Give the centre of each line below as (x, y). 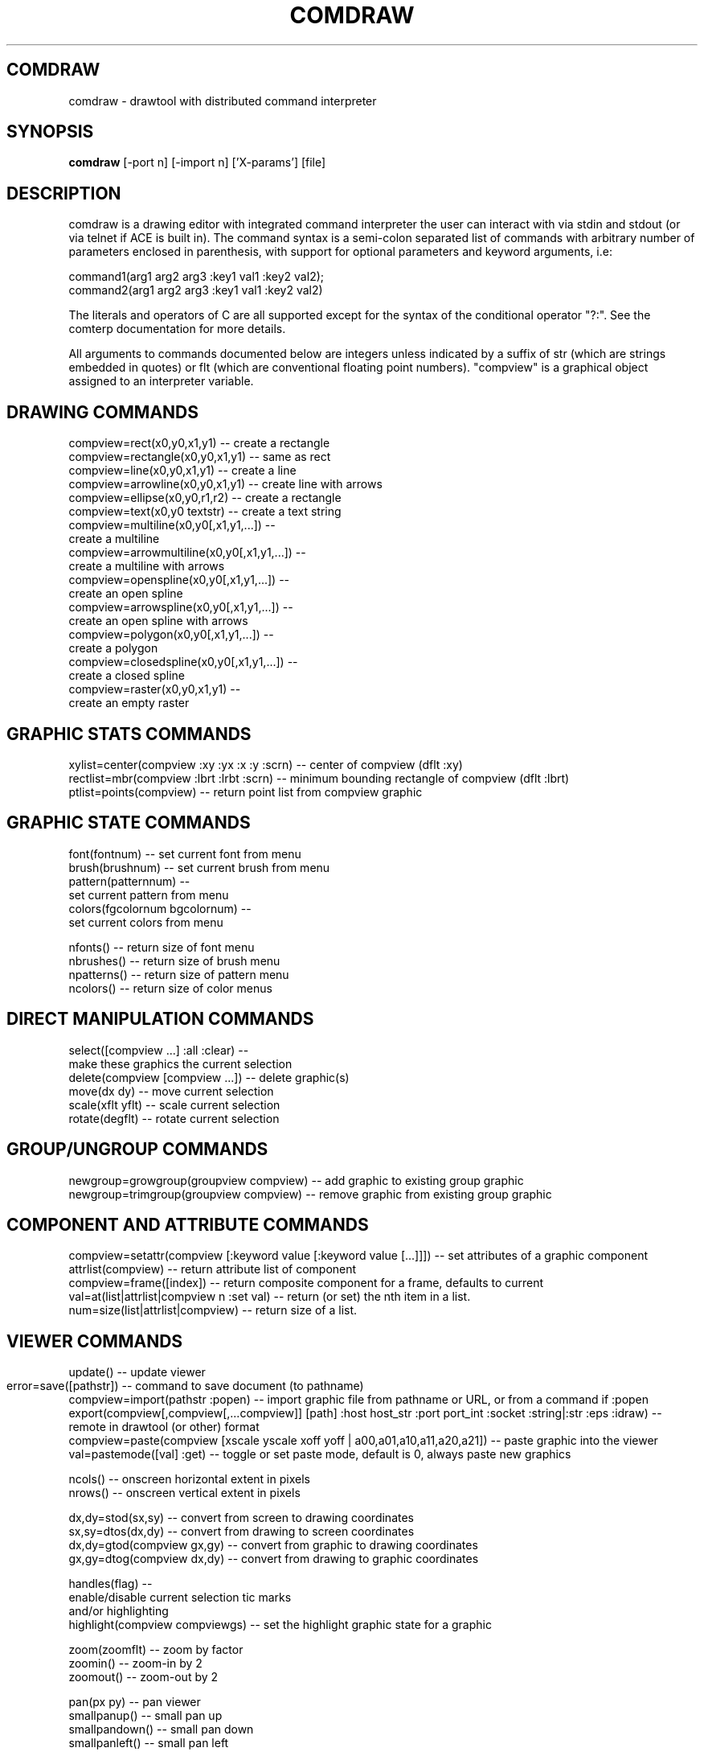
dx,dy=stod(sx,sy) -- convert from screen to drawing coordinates (241, 1518)
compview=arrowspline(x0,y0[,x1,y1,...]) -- (181, 607)
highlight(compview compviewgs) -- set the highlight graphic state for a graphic (280, 1625)
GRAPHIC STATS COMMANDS (129, 734)
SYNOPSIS (50, 132)
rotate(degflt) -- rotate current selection (174, 1118)
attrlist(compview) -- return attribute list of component (213, 1269)
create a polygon (113, 648)
